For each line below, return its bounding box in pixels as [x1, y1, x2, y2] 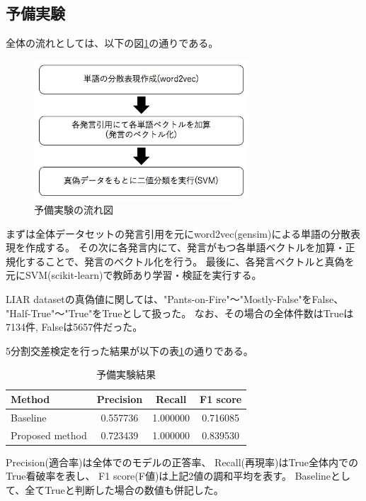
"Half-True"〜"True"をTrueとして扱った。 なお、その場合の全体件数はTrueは [6, 305, 354, 320]
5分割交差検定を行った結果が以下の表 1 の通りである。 [6, 343, 253, 358]
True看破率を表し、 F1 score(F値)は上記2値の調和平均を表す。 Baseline [6, 468, 331, 483]
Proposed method [11, 427, 87, 442]
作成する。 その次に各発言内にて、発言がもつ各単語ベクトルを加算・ [25, 240, 345, 255]
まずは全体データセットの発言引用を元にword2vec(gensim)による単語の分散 [6, 226, 350, 241]
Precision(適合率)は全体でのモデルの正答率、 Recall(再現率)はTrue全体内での [6, 454, 358, 469]
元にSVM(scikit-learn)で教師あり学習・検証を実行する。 [6, 268, 262, 282]
